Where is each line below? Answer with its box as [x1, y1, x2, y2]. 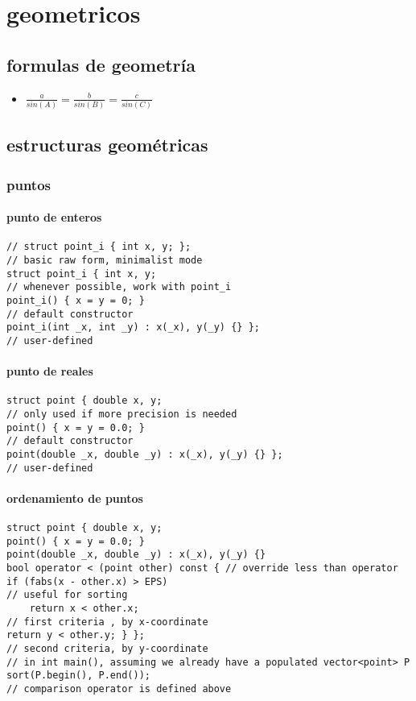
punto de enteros [6, 209, 102, 226]
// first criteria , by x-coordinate [6, 616, 208, 628]
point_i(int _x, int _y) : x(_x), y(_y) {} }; [6, 321, 260, 334]
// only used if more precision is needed [6, 409, 237, 421]
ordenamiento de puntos [6, 489, 143, 506]
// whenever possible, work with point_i [6, 281, 232, 293]
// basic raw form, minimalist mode [6, 255, 203, 267]
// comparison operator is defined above [6, 683, 232, 695]
